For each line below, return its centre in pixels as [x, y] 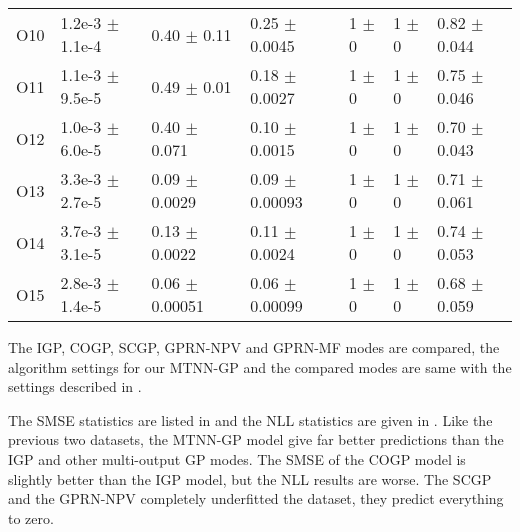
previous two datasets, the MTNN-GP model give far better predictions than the [256, 439]
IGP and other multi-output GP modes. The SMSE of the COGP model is [237, 458]
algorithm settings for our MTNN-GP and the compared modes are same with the [260, 366]
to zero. [31, 517]
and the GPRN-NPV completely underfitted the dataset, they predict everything [256, 498]
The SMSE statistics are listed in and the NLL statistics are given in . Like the [250, 419]
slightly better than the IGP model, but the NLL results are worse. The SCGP [250, 478]
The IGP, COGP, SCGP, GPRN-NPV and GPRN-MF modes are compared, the [254, 347]
